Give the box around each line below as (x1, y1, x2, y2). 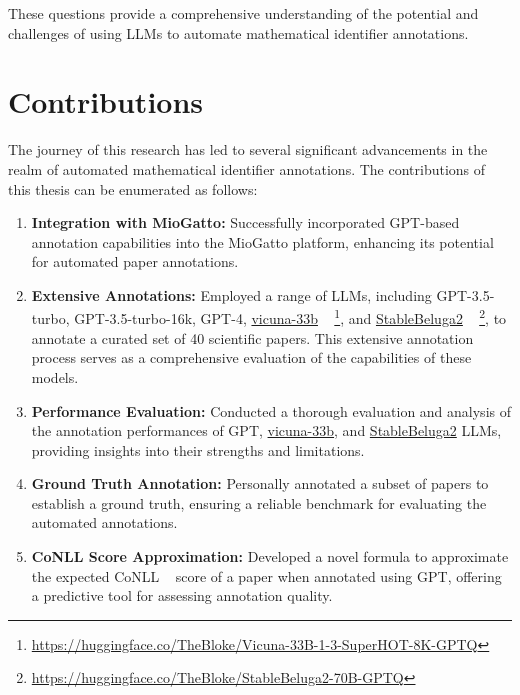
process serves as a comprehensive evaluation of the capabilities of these (31, 347, 472, 368)
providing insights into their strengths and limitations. (31, 439, 365, 460)
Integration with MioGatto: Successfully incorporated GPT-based (31, 212, 460, 233)
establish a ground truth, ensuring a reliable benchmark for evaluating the (31, 492, 487, 513)
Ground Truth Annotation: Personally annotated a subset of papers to (31, 473, 489, 494)
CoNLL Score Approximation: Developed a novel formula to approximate (31, 546, 509, 567)
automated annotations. (31, 512, 178, 533)
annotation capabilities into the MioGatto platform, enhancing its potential (31, 231, 494, 252)
